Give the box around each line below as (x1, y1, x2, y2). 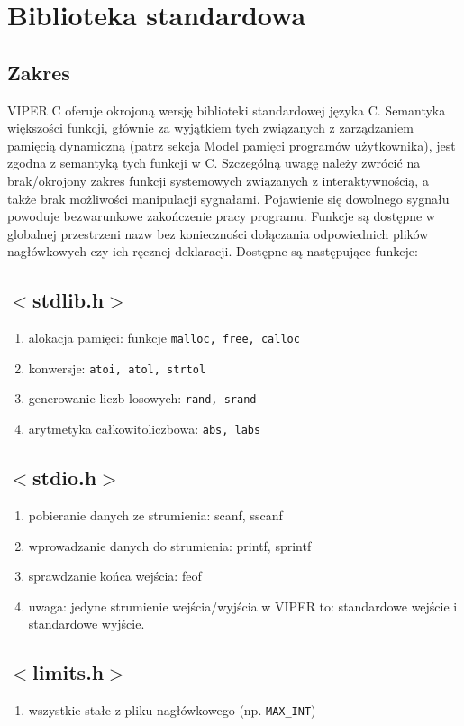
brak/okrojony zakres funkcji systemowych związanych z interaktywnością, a (7, 170, 429, 189)
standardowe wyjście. (28, 614, 145, 633)
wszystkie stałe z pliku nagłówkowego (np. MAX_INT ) (28, 701, 316, 720)
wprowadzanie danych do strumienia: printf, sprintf (28, 536, 312, 555)
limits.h (32, 658, 105, 686)
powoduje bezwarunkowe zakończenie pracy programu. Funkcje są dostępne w (7, 207, 435, 225)
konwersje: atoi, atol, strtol (28, 358, 206, 377)
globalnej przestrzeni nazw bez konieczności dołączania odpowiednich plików (7, 224, 429, 243)
